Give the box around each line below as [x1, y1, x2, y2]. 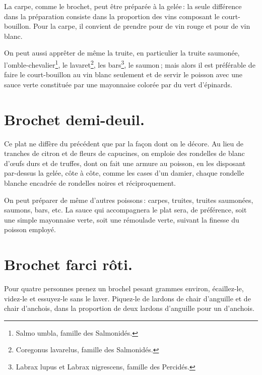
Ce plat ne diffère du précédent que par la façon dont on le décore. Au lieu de [4, 138, 243, 148]
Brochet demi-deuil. [4, 109, 145, 129]
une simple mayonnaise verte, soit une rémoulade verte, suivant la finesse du [4, 214, 239, 225]
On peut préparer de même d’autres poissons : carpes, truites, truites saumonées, [4, 194, 253, 205]
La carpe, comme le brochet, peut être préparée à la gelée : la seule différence [4, 1, 242, 11]
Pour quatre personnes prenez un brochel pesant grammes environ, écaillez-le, [4, 283, 244, 293]
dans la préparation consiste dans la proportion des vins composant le [4, 11, 220, 21]
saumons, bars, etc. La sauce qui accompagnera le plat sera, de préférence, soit [4, 204, 247, 215]
